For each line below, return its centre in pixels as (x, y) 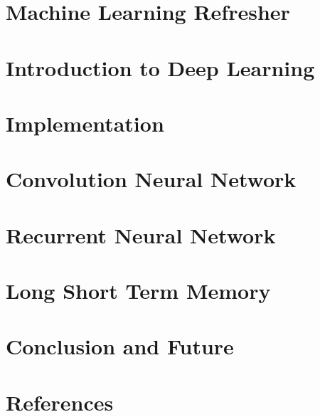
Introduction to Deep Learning (160, 67)
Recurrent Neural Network (141, 234)
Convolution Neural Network (151, 179)
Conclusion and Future (120, 346)
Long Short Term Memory (138, 291)
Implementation (85, 123)
